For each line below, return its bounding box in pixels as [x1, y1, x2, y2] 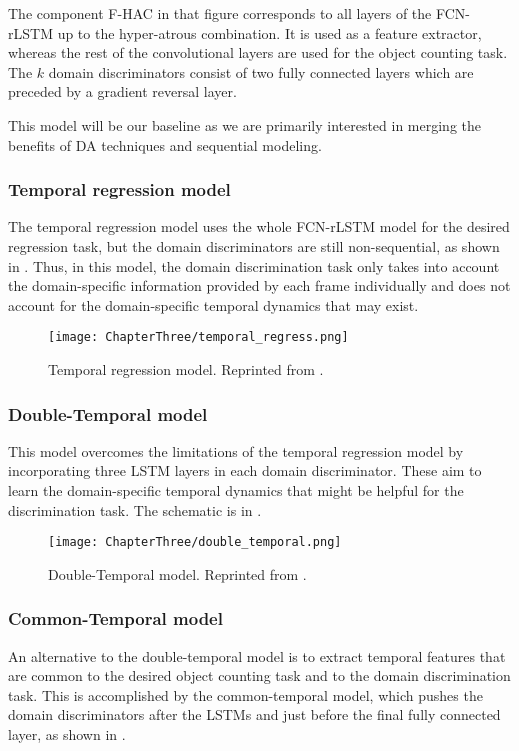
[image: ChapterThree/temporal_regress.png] [48, 330, 349, 345]
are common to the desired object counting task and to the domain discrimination [8, 665, 511, 686]
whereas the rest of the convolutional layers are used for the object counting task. [8, 42, 508, 63]
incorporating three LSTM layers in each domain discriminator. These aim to [8, 460, 482, 481]
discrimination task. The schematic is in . [8, 499, 262, 520]
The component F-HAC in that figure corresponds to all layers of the [8, 3, 432, 23]
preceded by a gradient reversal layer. [8, 81, 237, 102]
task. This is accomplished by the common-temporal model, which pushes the [8, 684, 483, 705]
